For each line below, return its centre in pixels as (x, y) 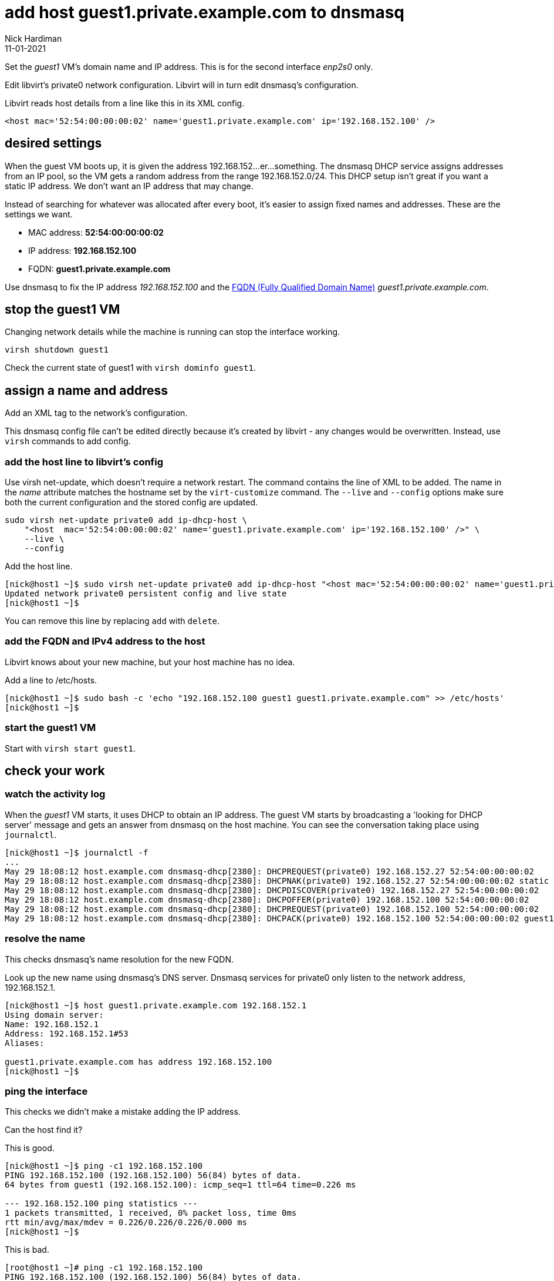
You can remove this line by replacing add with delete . (112, 621)
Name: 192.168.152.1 (52, 1024)
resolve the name (45, 939)
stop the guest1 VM (63, 310)
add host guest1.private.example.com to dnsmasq (205, 12)
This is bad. (27, 1250)
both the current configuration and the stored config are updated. (131, 502)
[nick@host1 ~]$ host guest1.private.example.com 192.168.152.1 (156, 1005)
